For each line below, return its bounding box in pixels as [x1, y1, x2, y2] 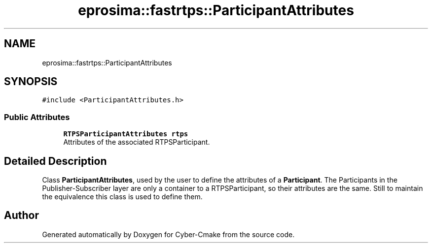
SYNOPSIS [4, 75, 58, 88]
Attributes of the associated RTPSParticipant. [63, 138, 210, 147]
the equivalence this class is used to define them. [42, 192, 203, 201]
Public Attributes [4, 112, 70, 122]
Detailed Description [4, 154, 107, 167]
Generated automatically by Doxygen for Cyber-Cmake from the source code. [42, 230, 295, 239]
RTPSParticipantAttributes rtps [63, 130, 188, 138]
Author [4, 209, 39, 222]
